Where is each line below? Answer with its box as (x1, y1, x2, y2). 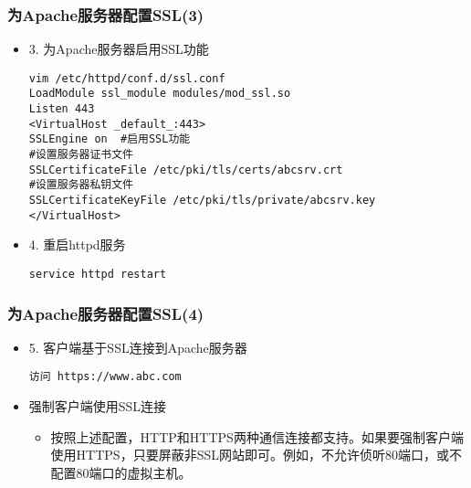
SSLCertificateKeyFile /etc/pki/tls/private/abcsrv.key (28, 194, 376, 207)
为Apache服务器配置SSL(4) (7, 302, 204, 324)
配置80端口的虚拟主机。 (50, 462, 192, 482)
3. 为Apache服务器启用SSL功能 (28, 39, 209, 58)
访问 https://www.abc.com (28, 370, 182, 384)
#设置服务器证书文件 (28, 148, 133, 162)
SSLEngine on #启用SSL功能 (28, 133, 191, 146)
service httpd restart (28, 267, 167, 281)
